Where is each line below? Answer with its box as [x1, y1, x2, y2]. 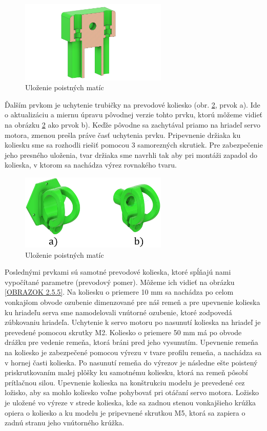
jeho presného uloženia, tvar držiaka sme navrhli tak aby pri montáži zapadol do [5, 149, 258, 160]
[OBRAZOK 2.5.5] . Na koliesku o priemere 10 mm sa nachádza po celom [5, 286, 234, 297]
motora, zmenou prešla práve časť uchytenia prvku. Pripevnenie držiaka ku [5, 129, 241, 140]
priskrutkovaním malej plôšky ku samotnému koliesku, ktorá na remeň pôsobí [5, 367, 248, 378]
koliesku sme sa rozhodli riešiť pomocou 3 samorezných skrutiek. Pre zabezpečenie [5, 139, 263, 150]
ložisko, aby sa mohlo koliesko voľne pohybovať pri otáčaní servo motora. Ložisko [5, 387, 259, 398]
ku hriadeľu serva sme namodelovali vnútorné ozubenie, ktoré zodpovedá [5, 306, 232, 317]
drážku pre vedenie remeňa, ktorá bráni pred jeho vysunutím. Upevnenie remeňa [5, 337, 258, 347]
